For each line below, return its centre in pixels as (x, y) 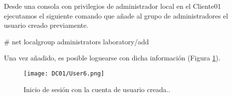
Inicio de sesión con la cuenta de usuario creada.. (97, 89)
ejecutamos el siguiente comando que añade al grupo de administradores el (116, 15)
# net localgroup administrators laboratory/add (77, 41)
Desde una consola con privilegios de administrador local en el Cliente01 (113, 6)
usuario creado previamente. (46, 25)
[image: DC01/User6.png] (64, 73)
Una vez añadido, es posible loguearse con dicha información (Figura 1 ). (112, 58)
